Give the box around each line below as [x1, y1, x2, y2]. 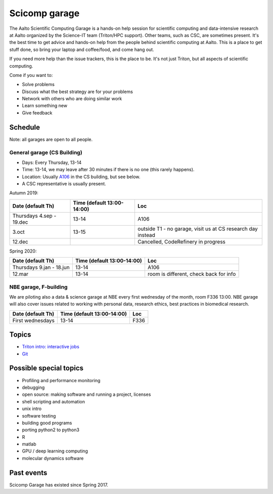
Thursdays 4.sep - [12, 212, 57, 219]
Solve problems [22, 81, 55, 88]
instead [137, 231, 155, 238]
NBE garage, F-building [9, 283, 68, 291]
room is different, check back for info [147, 271, 236, 278]
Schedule [9, 123, 40, 132]
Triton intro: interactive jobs [22, 344, 79, 350]
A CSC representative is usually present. [22, 181, 106, 187]
